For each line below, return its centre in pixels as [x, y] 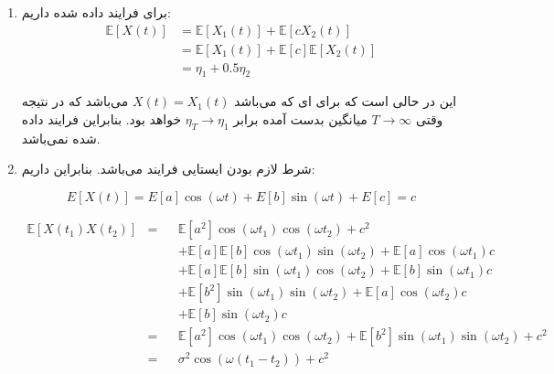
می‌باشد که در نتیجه [75, 101]
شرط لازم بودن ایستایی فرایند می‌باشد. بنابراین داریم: [168, 169]
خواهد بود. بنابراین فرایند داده [101, 119]
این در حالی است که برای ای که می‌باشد [346, 101]
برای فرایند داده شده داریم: [96, 12]
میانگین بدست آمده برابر [300, 119]
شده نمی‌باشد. [61, 138]
